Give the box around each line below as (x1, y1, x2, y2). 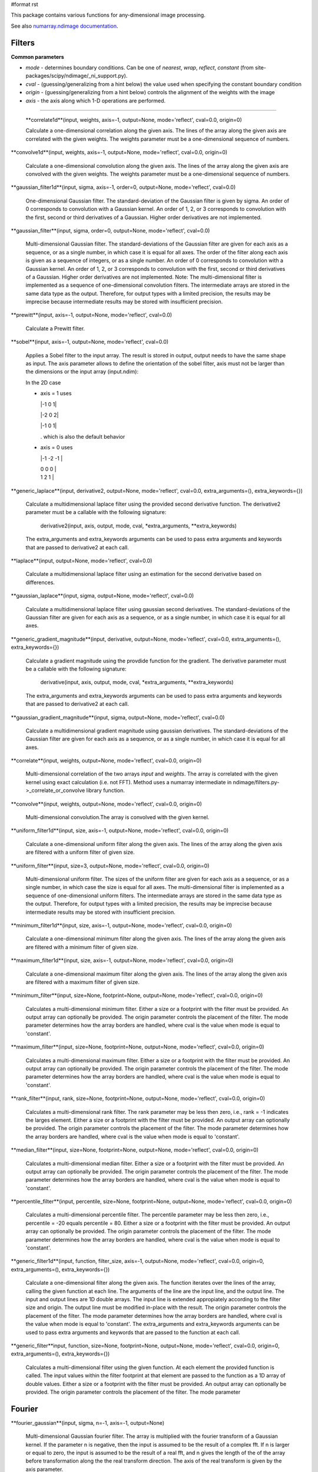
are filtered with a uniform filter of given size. (25, 848, 135, 856)
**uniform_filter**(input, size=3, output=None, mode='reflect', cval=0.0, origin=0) (11, 862, 210, 869)
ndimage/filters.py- (233, 778, 280, 785)
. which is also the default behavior (40, 433, 125, 440)
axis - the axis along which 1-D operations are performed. (25, 97, 166, 104)
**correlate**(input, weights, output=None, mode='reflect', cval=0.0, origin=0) (11, 757, 202, 764)
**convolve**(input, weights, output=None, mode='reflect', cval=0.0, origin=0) (11, 800, 203, 807)
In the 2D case (25, 379, 61, 386)
